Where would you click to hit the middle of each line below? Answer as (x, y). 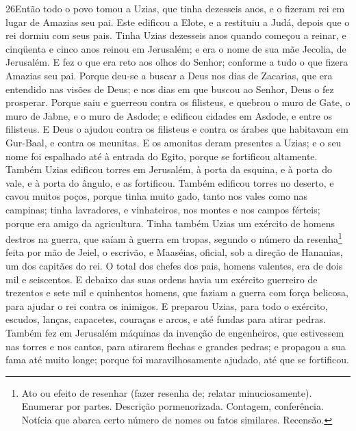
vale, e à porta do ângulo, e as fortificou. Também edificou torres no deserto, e (170, 182)
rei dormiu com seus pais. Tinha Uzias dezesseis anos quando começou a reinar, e (176, 35)
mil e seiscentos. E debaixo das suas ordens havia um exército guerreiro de (162, 279)
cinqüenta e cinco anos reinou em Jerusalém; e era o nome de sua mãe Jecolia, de (176, 48)
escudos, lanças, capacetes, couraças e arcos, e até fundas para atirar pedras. (166, 319)
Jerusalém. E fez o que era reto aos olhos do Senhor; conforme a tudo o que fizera (177, 62)
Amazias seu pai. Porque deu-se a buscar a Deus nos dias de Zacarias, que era (169, 75)
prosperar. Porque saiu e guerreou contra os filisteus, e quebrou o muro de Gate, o (178, 102)
